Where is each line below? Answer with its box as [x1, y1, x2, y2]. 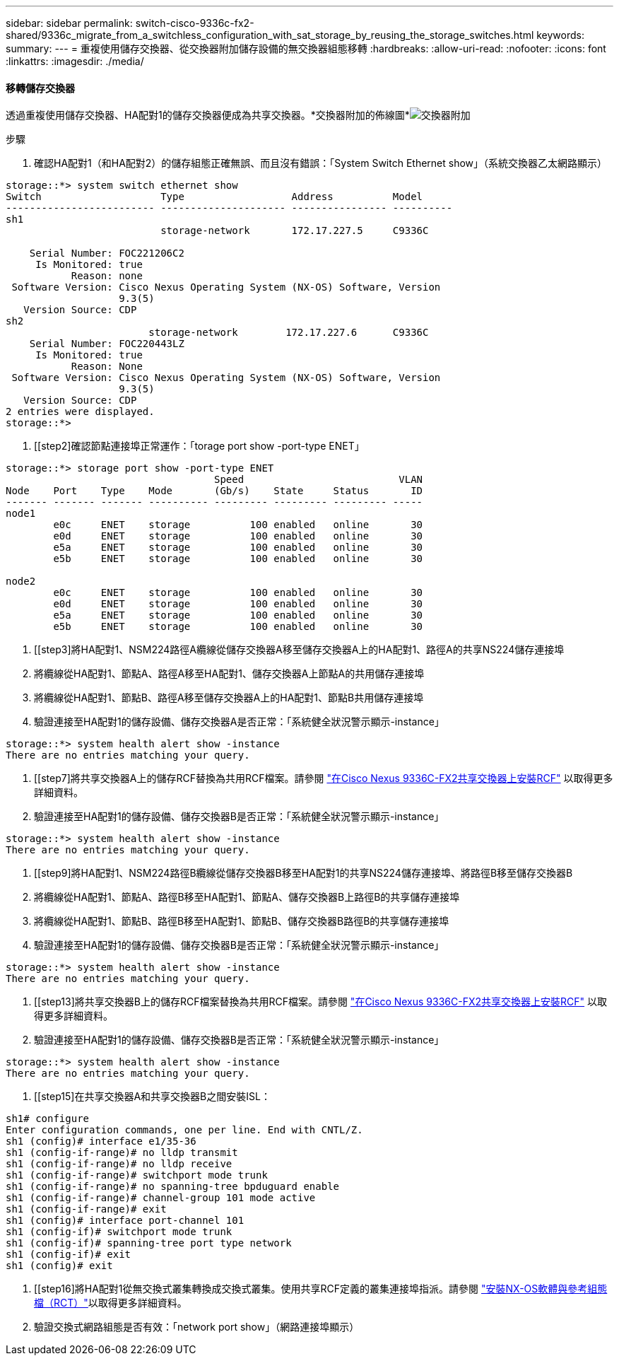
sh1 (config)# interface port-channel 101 [6, 1215, 244, 1227]
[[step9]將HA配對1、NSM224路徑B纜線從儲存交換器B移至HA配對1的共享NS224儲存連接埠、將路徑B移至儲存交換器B [34, 867, 573, 880]
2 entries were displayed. [6, 406, 155, 418]
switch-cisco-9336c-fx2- [135, 17, 254, 29]
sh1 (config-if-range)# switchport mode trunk [6, 1169, 268, 1181]
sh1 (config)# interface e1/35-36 [6, 1135, 196, 1147]
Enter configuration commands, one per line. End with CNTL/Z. [6, 1124, 363, 1136]
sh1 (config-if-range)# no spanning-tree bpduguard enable [6, 1181, 340, 1193]
